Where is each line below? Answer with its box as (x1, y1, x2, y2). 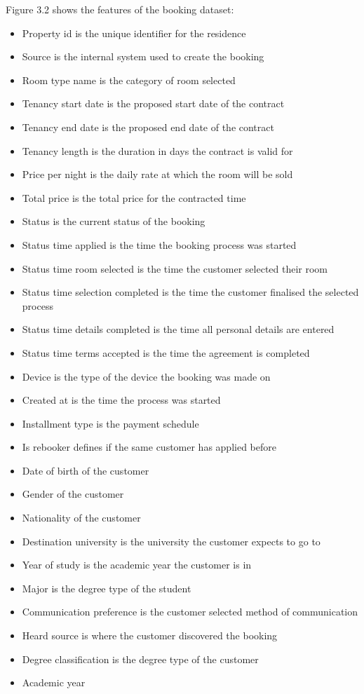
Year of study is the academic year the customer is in (22, 557, 252, 572)
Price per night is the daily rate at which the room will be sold (22, 167, 293, 182)
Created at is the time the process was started (22, 393, 221, 407)
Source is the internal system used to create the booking (22, 49, 264, 64)
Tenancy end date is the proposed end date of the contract (22, 119, 274, 134)
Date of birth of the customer (22, 463, 149, 477)
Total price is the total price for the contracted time (22, 190, 246, 205)
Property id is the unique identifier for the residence (22, 25, 246, 40)
